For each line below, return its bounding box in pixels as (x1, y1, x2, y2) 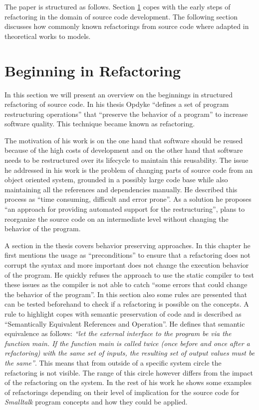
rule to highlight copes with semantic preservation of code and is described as (4, 308, 242, 319)
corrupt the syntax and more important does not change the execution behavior (4, 260, 249, 270)
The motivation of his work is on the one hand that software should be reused (4, 135, 243, 145)
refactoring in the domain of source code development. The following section (4, 11, 238, 21)
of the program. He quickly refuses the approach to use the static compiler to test (4, 269, 254, 280)
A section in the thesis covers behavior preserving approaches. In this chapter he (4, 240, 251, 250)
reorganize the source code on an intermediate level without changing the (4, 213, 229, 224)
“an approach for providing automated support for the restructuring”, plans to (4, 204, 245, 214)
